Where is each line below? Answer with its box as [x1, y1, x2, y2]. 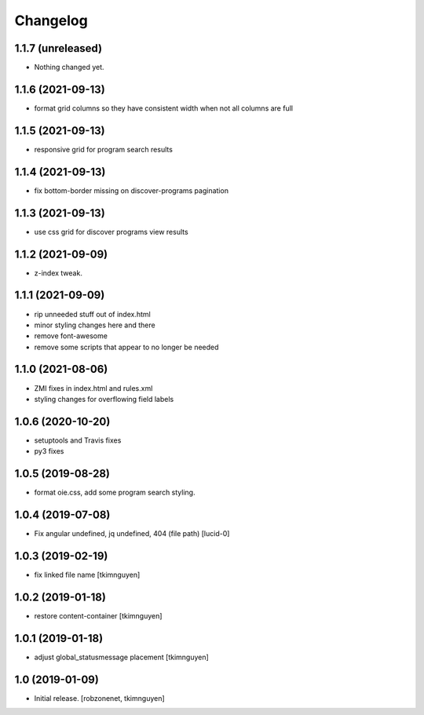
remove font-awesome [34, 331, 108, 341]
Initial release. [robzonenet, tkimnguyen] [34, 693, 165, 702]
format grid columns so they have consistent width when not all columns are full [34, 103, 294, 113]
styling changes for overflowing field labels [34, 394, 174, 403]
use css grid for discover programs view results [34, 227, 188, 236]
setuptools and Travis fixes [34, 436, 122, 445]
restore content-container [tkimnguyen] [34, 611, 163, 620]
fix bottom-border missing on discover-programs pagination [34, 185, 229, 195]
